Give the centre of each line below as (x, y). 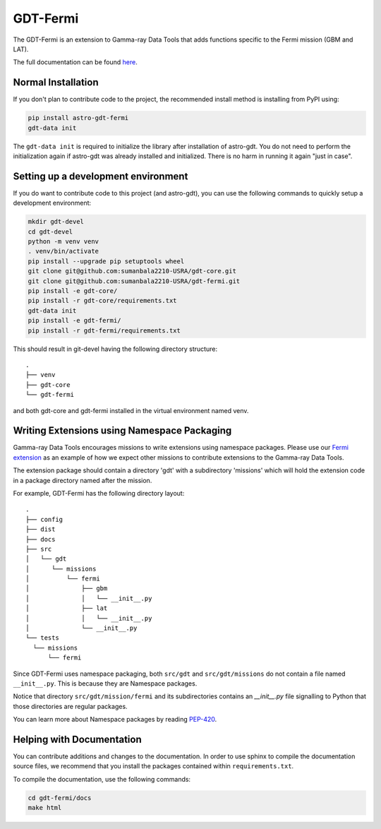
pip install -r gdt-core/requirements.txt (102, 301)
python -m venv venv (63, 241)
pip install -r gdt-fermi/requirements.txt (104, 330)
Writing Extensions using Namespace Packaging (122, 431)
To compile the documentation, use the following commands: (102, 779)
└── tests (42, 638)
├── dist (41, 529)
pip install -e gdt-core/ (73, 291)
